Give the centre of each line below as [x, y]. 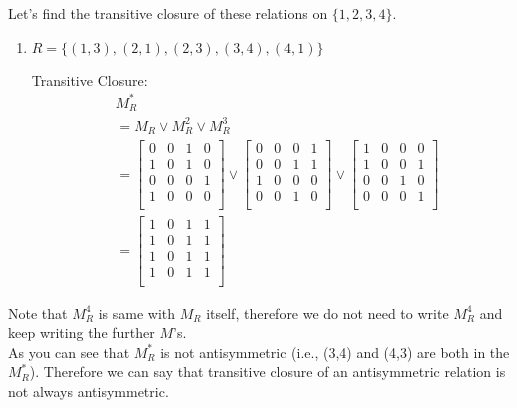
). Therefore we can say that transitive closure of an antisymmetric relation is [267, 371]
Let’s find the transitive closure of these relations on [168, 13]
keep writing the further [81, 332]
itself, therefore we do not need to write [327, 312]
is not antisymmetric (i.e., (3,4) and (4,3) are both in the [335, 351]
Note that [38, 312]
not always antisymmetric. [88, 390]
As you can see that [69, 351]
